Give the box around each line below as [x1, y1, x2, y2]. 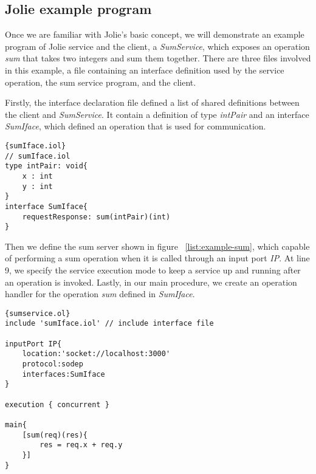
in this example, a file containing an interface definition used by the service [5, 63, 284, 76]
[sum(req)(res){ [22, 430, 88, 439]
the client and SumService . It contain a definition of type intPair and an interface [5, 108, 309, 120]
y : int [22, 182, 53, 191]
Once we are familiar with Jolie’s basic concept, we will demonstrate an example [5, 28, 304, 41]
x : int [22, 171, 53, 180]
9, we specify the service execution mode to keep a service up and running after [5, 264, 301, 276]
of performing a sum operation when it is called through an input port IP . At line [5, 252, 310, 264]
